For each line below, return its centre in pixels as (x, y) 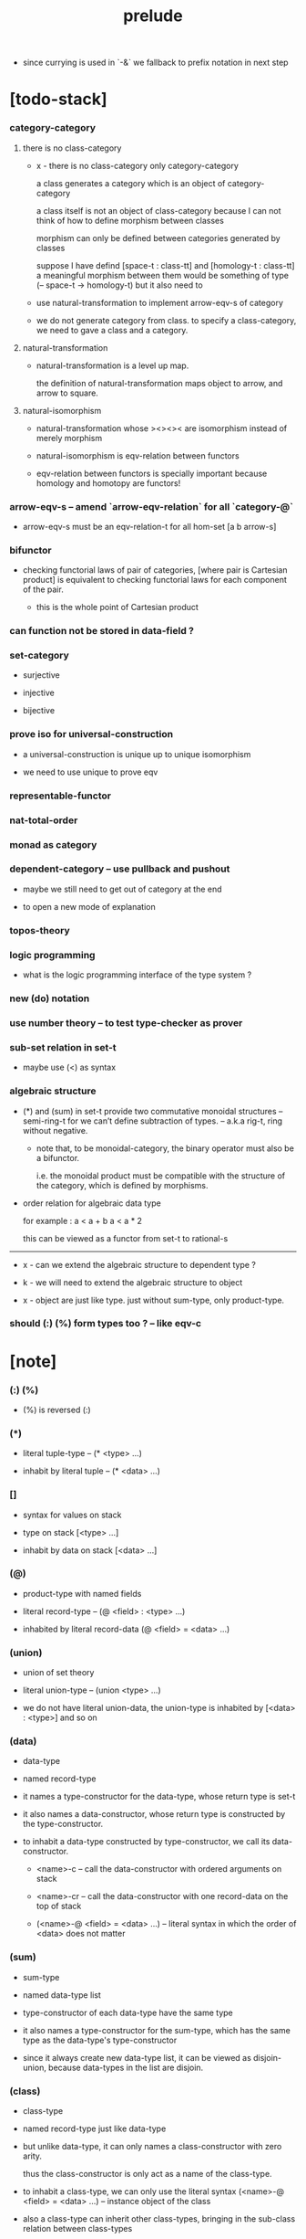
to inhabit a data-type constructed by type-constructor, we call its (146, 1842)
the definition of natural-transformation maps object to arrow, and (159, 383)
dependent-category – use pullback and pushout (120, 869)
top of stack (59, 1906)
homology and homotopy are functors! (108, 483)
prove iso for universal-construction (92, 734)
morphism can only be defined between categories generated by (158, 238)
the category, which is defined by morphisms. (122, 1185)
